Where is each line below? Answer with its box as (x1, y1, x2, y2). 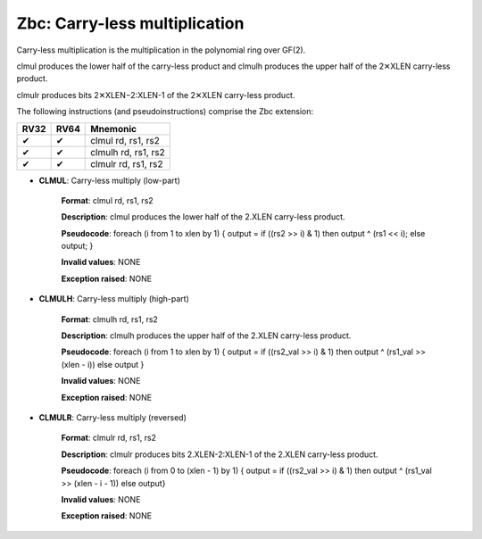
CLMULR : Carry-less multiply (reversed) (38, 411, 187, 423)
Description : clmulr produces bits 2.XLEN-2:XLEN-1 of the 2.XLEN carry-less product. (61, 449, 378, 460)
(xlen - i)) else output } (61, 359, 145, 369)
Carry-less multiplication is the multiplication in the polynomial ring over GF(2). (16, 45, 306, 55)
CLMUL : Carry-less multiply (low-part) (38, 175, 180, 186)
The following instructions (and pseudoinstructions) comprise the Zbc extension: (16, 106, 314, 117)
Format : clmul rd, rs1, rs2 (61, 195, 154, 205)
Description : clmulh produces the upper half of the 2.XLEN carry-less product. (61, 330, 352, 341)
